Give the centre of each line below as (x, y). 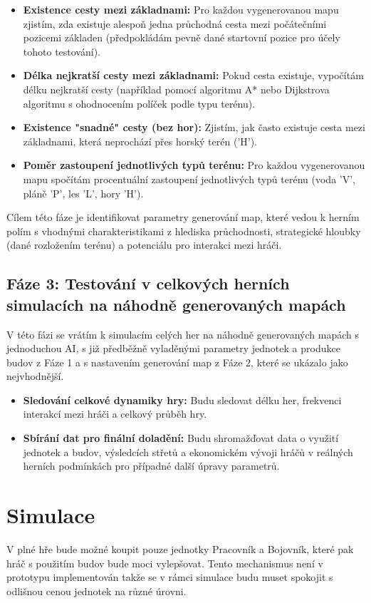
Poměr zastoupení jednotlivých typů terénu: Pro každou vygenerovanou (194, 165)
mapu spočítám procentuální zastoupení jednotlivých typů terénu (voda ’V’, (189, 179)
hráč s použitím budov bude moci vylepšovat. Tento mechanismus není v (165, 563)
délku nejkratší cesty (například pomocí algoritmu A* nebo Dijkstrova (176, 89)
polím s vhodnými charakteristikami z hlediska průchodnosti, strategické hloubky (184, 231)
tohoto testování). (62, 51)
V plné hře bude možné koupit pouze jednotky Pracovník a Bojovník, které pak (180, 548)
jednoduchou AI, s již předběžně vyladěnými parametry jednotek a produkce (173, 348)
